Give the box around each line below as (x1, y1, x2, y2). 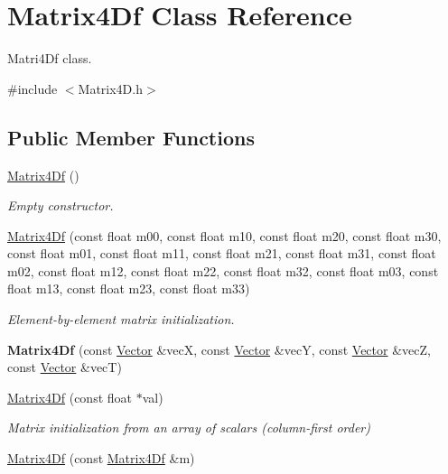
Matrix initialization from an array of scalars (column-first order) (7, 418, 370, 437)
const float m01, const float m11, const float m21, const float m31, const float (7, 244, 436, 263)
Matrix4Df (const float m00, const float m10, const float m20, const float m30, (7, 226, 442, 245)
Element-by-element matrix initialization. (7, 310, 235, 329)
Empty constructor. (7, 196, 114, 215)
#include (7, 79, 58, 98)
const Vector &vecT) (7, 358, 122, 376)
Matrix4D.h (78, 79, 143, 98)
